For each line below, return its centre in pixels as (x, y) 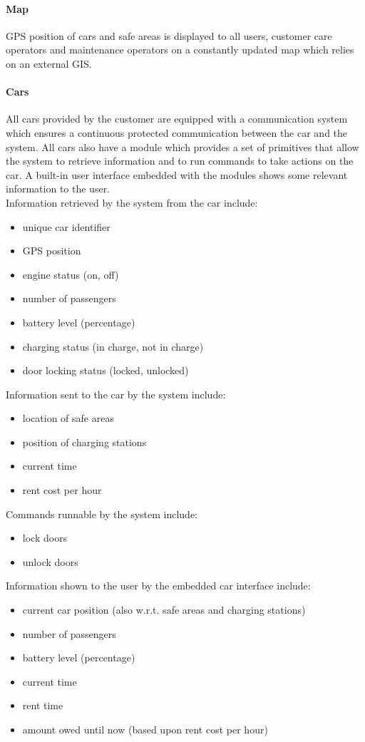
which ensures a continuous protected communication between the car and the (177, 132)
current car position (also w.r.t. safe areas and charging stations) (164, 610)
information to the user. (58, 189)
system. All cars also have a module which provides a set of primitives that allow (182, 146)
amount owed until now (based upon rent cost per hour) (145, 729)
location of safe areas (68, 418)
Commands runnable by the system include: (102, 514)
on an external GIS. (49, 63)
